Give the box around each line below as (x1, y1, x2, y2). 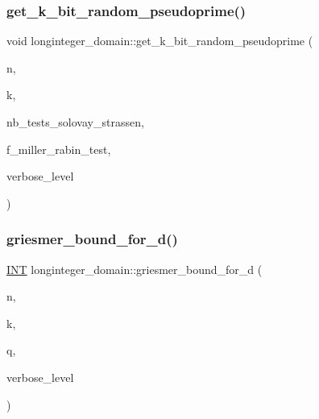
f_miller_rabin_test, (6, 140, 111, 157)
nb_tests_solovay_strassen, (6, 114, 144, 130)
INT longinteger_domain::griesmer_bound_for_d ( (6, 260, 263, 277)
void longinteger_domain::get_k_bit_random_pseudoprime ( (6, 32, 313, 49)
